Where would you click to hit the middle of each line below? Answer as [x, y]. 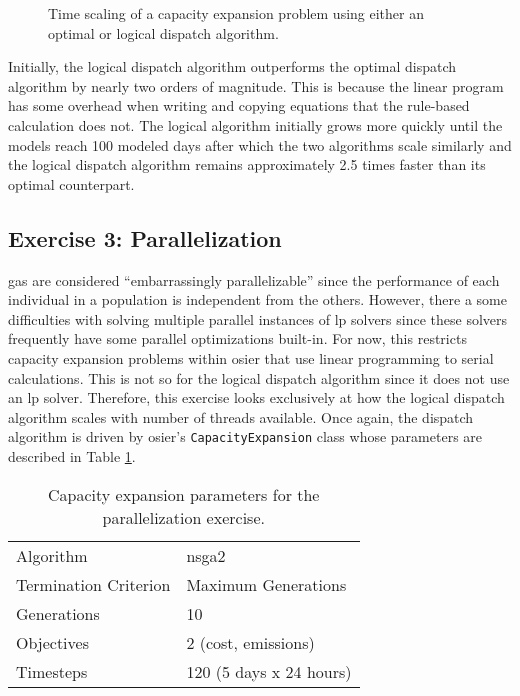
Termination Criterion [93, 584]
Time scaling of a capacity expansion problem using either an [236, 13]
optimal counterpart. [71, 183]
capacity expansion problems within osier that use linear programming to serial [251, 357]
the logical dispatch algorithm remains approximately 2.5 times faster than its [247, 164]
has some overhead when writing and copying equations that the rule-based [239, 105]
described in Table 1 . [72, 455]
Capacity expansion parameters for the [184, 494]
